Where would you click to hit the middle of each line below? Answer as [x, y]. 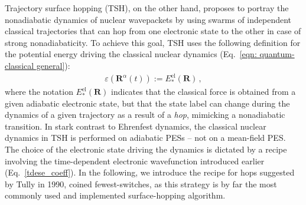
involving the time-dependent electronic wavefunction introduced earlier [135, 161]
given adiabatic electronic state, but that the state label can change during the [147, 103]
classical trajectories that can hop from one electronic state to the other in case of [153, 31]
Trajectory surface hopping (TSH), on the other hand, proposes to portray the [147, 8]
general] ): [53, 65]
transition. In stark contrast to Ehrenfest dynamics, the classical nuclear [136, 126]
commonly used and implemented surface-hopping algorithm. [115, 195]
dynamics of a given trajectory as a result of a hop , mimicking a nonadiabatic [145, 115]
